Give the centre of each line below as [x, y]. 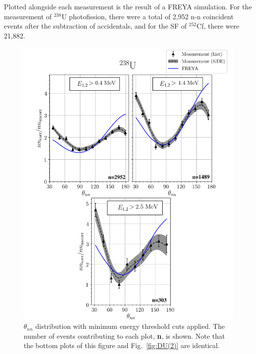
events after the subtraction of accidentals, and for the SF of [95, 26]
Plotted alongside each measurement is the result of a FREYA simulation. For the [128, 6]
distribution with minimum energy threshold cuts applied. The [130, 326]
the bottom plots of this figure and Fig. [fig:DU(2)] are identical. [122, 345]
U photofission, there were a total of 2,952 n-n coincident [147, 16]
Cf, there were [218, 26]
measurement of [28, 16]
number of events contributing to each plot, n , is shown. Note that [124, 336]
